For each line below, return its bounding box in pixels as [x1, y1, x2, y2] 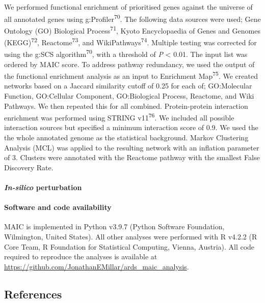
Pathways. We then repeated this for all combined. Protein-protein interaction [4, 100, 248, 111]
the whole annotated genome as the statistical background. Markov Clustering [4, 132, 249, 143]
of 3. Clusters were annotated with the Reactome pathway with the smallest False [4, 152, 260, 163]
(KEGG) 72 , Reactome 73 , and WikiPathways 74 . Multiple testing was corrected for [4, 36, 257, 47]
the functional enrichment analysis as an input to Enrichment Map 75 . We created [4, 69, 258, 81]
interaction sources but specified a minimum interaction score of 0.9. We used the [4, 122, 258, 133]
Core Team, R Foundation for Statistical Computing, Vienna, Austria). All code [4, 241, 255, 252]
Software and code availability [4, 202, 112, 213]
